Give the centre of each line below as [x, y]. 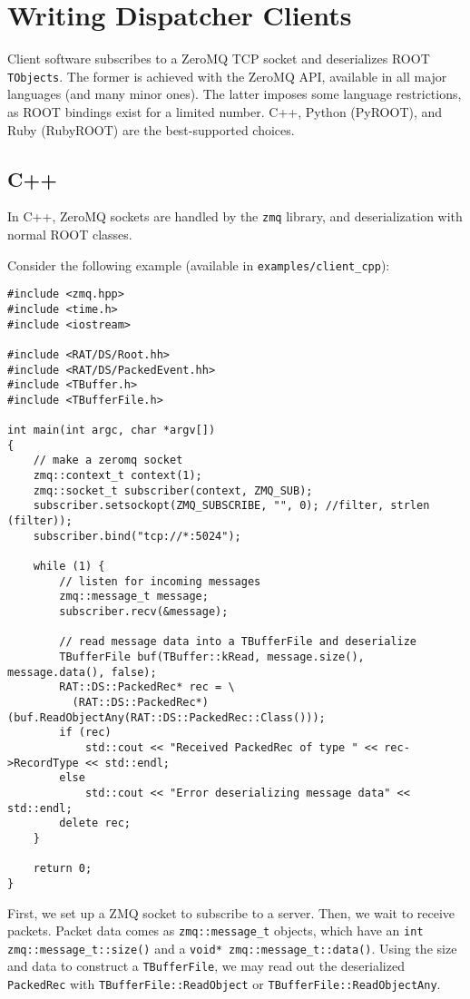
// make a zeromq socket [108, 460]
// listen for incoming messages [160, 581]
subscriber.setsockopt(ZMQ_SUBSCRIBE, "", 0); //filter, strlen [231, 506]
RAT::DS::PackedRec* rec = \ [147, 687]
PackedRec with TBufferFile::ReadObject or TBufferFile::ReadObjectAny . [224, 984]
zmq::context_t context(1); [117, 476]
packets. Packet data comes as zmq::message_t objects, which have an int [215, 930]
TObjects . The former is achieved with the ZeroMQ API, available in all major [227, 76]
